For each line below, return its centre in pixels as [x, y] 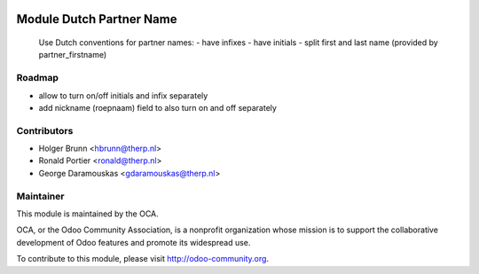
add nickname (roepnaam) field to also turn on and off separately [157, 107]
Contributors [45, 130]
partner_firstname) [73, 55]
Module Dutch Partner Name [97, 19]
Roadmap [38, 78]
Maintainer [40, 196]
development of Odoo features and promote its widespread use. [133, 242]
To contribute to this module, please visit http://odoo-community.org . [143, 259]
